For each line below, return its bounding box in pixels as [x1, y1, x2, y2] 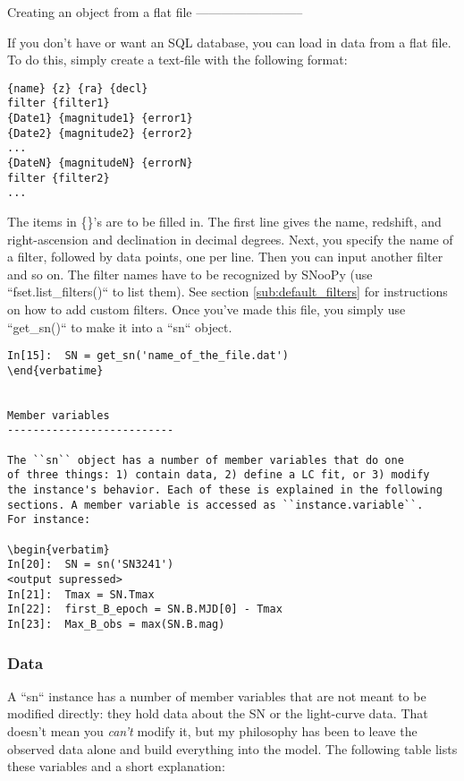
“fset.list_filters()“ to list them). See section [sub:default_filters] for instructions [7, 282, 448, 301]
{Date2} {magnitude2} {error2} [7, 126, 193, 140]
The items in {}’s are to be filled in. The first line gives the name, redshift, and [7, 212, 442, 231]
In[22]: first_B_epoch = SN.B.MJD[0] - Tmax [7, 603, 283, 616]
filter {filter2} [7, 171, 110, 185]
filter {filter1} [7, 97, 110, 110]
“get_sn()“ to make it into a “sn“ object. [7, 317, 232, 336]
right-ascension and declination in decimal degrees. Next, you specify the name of [7, 229, 453, 248]
